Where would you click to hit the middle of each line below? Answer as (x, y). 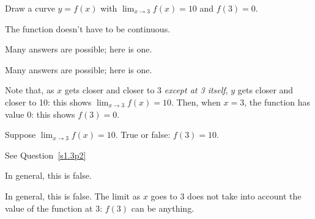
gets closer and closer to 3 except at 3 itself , (146, 90)
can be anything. (163, 208)
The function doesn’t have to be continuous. (88, 28)
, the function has (277, 102)
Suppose (20, 135)
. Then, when (196, 102)
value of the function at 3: (54, 208)
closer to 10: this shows (48, 102)
